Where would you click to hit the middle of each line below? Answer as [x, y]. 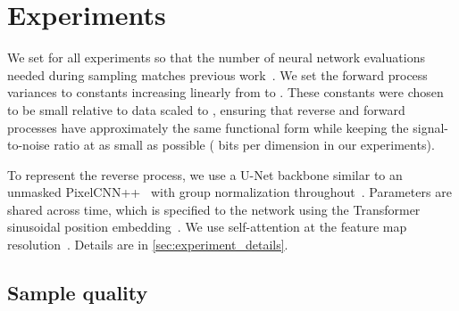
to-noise [29, 145]
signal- [430, 127]
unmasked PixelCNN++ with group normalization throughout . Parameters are [229, 192]
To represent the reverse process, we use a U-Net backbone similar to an [205, 174]
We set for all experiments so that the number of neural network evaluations [216, 57]
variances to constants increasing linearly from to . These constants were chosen [225, 92]
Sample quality [78, 293]
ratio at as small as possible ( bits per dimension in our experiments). [244, 145]
